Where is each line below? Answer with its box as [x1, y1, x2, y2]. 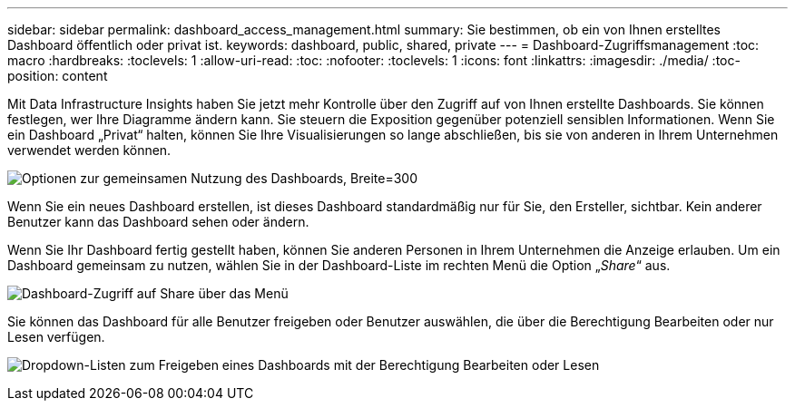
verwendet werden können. [7, 142, 172, 158]
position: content [7, 68, 108, 83]
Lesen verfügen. [7, 329, 105, 345]
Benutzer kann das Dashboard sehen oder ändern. [7, 214, 309, 229]
